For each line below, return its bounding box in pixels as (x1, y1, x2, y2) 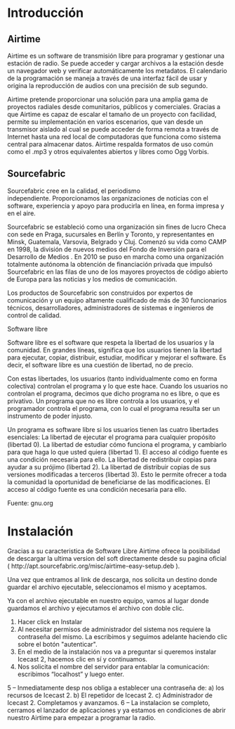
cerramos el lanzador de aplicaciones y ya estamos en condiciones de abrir (7, 706, 227, 714)
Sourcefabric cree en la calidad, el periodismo (7, 186, 141, 195)
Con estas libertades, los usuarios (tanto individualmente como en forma (7, 374, 217, 383)
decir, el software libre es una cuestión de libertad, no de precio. (7, 360, 194, 369)
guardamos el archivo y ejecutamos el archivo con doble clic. (7, 604, 184, 612)
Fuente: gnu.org (7, 498, 54, 507)
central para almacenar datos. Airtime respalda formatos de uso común (7, 140, 214, 148)
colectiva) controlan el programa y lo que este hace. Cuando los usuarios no (7, 381, 228, 390)
